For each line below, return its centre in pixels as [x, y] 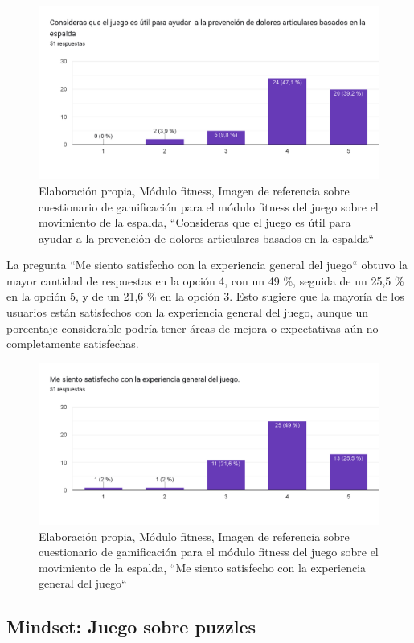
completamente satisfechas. [73, 344]
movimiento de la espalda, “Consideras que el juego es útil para [195, 222]
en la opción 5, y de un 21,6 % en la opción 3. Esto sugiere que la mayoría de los [205, 296]
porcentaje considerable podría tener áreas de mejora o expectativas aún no [193, 328]
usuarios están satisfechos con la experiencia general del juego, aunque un [188, 312]
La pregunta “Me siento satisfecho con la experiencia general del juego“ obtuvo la [207, 265]
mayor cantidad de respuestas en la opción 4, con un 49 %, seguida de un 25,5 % [205, 280]
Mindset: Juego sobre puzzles [131, 627]
